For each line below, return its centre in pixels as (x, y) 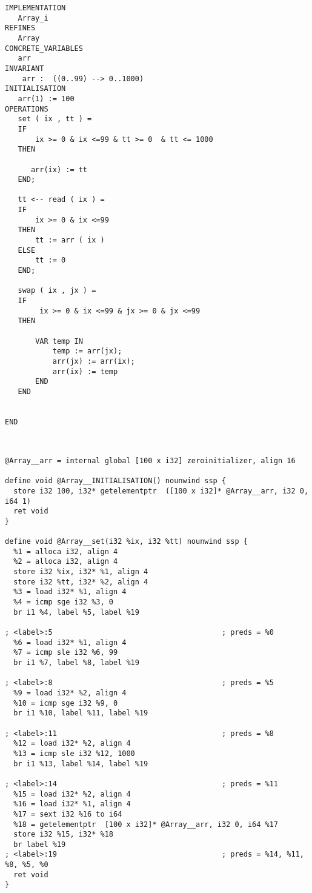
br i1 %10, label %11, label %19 (81, 713)
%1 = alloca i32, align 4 (66, 551)
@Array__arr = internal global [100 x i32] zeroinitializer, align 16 (150, 460)
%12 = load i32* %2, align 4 (72, 744)
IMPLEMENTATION (35, 8)
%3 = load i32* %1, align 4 (70, 592)
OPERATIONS (27, 109)
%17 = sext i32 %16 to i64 (68, 814)
